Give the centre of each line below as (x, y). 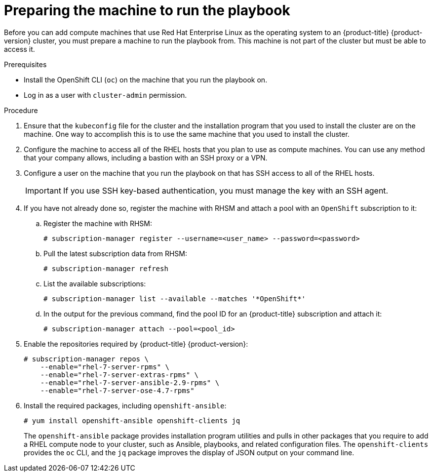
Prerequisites (25, 64)
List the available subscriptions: (95, 283)
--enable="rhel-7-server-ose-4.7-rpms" (117, 390)
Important (43, 190)
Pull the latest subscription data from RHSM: (116, 253)
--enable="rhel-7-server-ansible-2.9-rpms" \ (130, 382)
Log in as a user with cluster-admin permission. (105, 95)
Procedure (21, 110)
